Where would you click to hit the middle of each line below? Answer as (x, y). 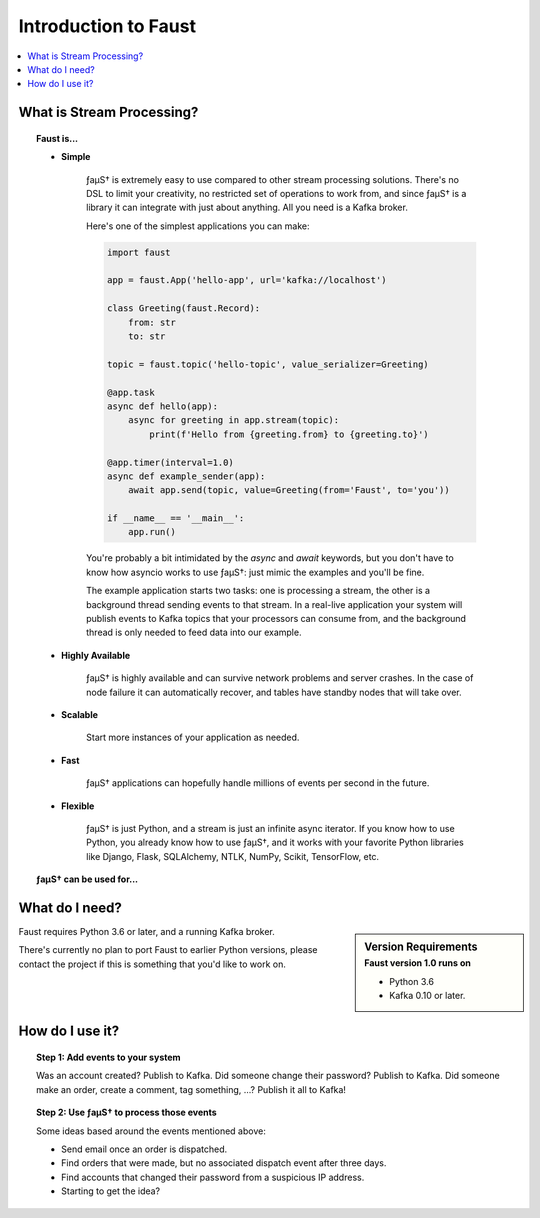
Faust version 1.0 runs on (418, 963)
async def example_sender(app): (186, 476)
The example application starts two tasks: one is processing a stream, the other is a (258, 591)
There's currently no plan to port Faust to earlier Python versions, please (168, 950)
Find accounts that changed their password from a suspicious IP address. (213, 1177)
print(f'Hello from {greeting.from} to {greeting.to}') (289, 434)
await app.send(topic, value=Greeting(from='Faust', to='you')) (289, 490)
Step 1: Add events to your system (108, 1057)
